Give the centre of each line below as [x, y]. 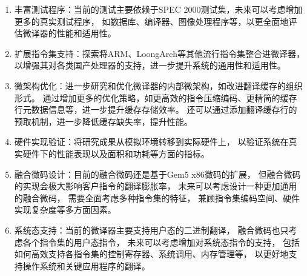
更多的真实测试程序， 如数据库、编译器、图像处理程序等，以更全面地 [151, 21]
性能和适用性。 [86, 33]
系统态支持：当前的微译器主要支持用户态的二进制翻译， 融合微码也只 [151, 230]
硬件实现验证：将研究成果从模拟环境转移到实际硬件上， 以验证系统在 [151, 142]
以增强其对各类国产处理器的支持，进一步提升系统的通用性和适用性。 [150, 65]
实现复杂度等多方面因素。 [65, 210]
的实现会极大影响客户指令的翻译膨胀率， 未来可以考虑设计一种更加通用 [156, 186]
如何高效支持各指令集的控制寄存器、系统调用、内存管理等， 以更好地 [151, 254]
